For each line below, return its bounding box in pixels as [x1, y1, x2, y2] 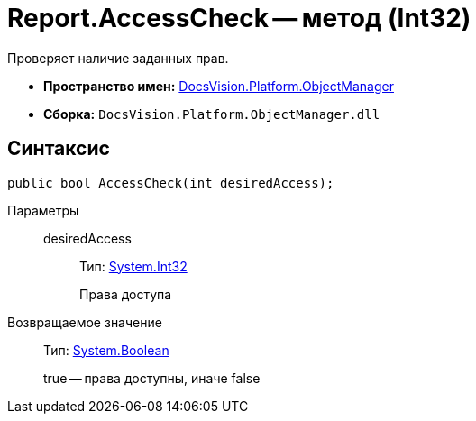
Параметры [7, 202, 79, 218]
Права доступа [79, 286, 172, 302]
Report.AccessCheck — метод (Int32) [7, 3, 471, 33]
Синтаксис [7, 137, 110, 160]
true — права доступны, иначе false [43, 370, 261, 386]
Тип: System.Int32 [79, 258, 188, 274]
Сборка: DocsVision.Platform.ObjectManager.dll [43, 105, 380, 122]
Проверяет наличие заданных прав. [7, 50, 229, 66]
